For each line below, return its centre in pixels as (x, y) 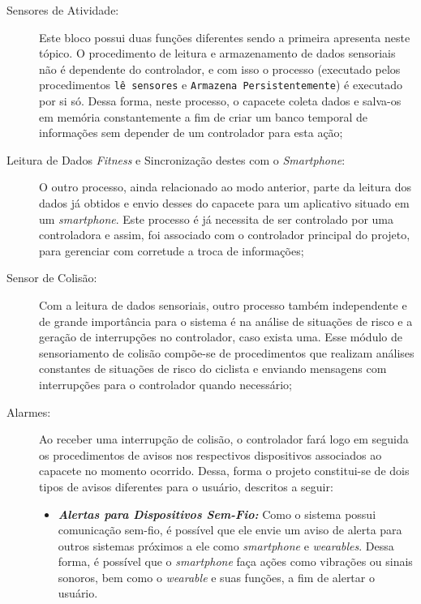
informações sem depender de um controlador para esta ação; (191, 133)
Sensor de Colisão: (52, 278)
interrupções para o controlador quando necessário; (165, 384)
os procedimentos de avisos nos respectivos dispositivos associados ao (210, 454)
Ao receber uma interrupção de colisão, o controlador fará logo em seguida (224, 439)
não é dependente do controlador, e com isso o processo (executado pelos (220, 69)
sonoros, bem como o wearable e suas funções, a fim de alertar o (216, 577)
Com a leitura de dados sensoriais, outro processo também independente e (223, 304)
